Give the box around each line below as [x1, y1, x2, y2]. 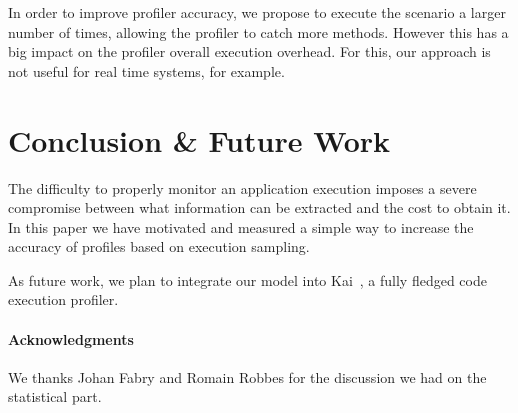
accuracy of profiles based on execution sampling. [8, 236, 310, 257]
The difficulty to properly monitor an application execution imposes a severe [8, 177, 477, 198]
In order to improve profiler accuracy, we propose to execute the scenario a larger [8, 2, 506, 22]
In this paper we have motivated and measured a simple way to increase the [8, 216, 474, 237]
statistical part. [8, 386, 102, 407]
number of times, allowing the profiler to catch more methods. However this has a [8, 21, 509, 42]
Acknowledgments [8, 328, 134, 349]
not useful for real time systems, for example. [8, 60, 285, 81]
